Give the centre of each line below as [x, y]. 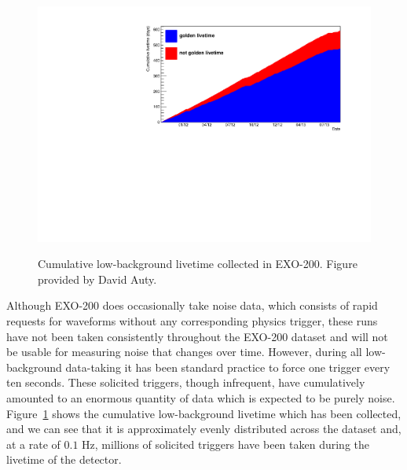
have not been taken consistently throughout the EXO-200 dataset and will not [197, 336]
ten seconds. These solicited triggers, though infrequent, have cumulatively [186, 382]
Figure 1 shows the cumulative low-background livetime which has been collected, [204, 413]
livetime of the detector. [64, 459]
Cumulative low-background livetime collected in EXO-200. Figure [198, 264]
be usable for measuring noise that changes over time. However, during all [184, 352]
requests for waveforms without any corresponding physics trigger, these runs [192, 321]
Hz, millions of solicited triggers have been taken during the [226, 444]
